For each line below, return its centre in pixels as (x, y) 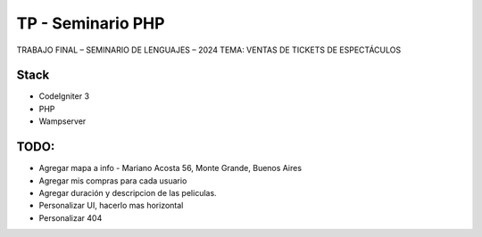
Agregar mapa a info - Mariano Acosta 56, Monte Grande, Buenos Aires (170, 168)
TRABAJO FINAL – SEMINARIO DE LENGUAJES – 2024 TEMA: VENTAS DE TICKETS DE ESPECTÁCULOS (209, 50)
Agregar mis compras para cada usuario (113, 180)
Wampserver (62, 121)
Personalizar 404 (71, 217)
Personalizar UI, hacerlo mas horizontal (111, 206)
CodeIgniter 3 (64, 96)
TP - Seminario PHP (91, 23)
